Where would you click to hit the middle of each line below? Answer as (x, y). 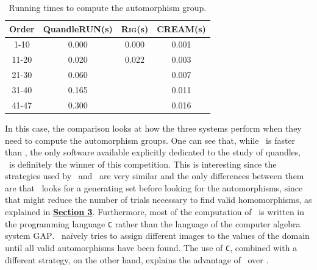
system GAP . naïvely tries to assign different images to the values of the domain (157, 236)
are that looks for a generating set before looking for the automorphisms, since (154, 187)
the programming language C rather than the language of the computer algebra (153, 223)
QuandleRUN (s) (78, 28)
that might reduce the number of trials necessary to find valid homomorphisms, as (158, 200)
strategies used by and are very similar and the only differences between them (155, 176)
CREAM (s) (181, 28)
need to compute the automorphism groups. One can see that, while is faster (150, 140)
